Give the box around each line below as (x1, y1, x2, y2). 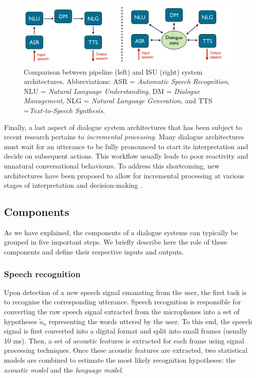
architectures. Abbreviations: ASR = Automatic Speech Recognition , (24, 76, 230, 86)
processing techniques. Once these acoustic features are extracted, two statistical (4, 345, 248, 355)
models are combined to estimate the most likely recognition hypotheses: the (4, 355, 236, 365)
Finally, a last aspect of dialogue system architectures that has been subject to (4, 122, 242, 132)
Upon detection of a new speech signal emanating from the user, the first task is (4, 287, 247, 297)
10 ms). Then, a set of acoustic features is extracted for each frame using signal (4, 335, 244, 345)
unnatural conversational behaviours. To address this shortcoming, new (4, 160, 219, 170)
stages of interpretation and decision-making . (4, 180, 142, 190)
